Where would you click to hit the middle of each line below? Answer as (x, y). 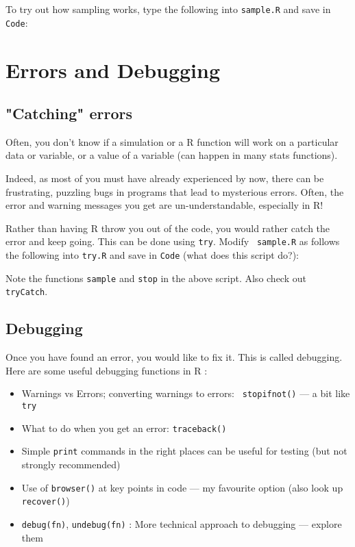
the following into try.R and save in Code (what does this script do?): (152, 255)
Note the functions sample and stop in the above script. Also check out (156, 278)
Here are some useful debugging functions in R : (107, 370)
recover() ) (46, 501)
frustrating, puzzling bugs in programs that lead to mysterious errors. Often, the (175, 191)
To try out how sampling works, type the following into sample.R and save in (168, 9)
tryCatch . (27, 291)
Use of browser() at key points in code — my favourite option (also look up (182, 487)
